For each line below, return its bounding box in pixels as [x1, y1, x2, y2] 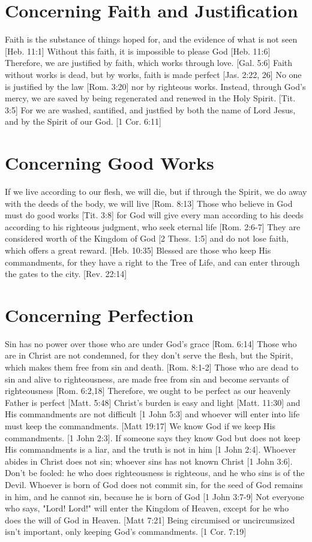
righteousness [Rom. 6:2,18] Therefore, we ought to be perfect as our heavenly [5, 384, 291, 397]
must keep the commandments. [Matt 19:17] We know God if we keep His [5, 420, 275, 432]
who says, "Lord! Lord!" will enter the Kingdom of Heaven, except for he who [5, 502, 289, 514]
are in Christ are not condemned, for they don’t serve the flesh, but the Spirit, [5, 349, 293, 362]
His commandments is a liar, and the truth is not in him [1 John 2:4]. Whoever [5, 443, 296, 456]
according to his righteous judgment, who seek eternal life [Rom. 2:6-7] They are [5, 220, 301, 233]
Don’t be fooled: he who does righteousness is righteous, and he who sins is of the [5, 466, 305, 479]
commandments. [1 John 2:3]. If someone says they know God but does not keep [5, 431, 301, 444]
